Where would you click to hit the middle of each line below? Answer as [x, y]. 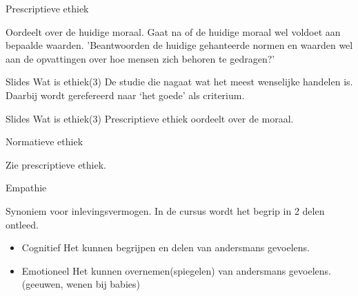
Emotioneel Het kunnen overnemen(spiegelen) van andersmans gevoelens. [176, 270]
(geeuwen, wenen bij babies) [81, 284]
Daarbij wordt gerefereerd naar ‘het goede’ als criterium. [125, 95]
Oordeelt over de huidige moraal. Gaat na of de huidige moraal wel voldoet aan [173, 31]
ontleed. [22, 224]
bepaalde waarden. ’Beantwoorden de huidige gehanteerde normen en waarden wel [179, 45]
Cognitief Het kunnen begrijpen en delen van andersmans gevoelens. [166, 247]
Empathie [26, 188]
